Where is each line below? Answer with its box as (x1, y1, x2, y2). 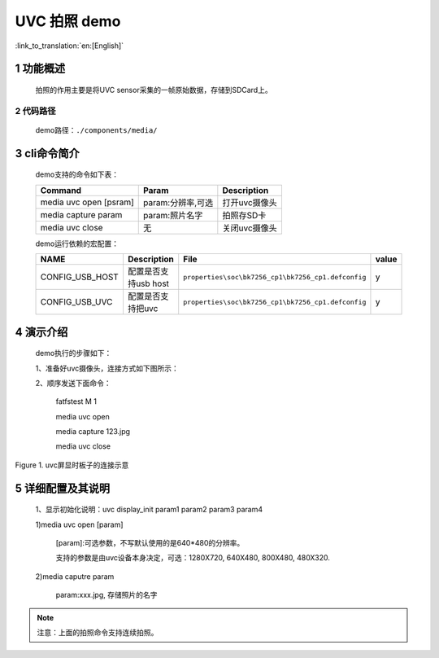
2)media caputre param (35, 571, 115, 581)
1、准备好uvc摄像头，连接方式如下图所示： (35, 363, 179, 373)
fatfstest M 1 (55, 397, 98, 406)
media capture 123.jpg (55, 427, 130, 436)
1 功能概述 (15, 62, 66, 76)
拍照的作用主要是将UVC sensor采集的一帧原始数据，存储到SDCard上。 (35, 85, 272, 94)
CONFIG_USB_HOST (40, 271, 120, 283)
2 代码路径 (15, 105, 56, 116)
